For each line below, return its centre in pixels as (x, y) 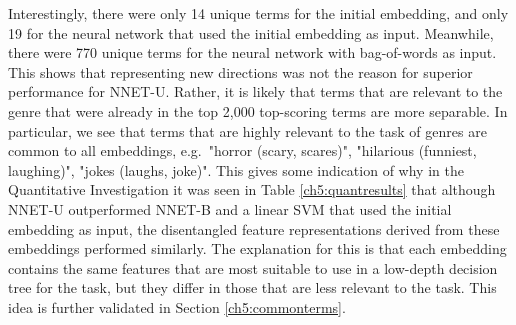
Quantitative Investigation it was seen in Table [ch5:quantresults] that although (252, 189)
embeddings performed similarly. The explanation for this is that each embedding (257, 248)
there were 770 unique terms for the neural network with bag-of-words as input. (252, 52)
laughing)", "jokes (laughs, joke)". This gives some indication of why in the (236, 169)
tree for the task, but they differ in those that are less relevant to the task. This (252, 287)
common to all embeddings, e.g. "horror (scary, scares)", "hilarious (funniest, (242, 150)
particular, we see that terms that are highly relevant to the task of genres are (247, 130)
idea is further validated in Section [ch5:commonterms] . (177, 306)
